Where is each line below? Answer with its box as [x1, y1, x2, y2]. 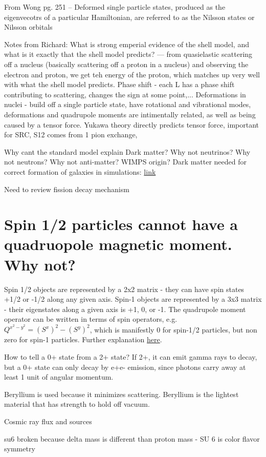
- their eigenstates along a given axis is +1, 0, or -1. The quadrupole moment [4, 303, 246, 314]
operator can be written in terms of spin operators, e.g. [4, 314, 178, 324]
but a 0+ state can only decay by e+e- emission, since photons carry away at [4, 361, 246, 372]
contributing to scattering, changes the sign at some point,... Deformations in [4, 89, 246, 99]
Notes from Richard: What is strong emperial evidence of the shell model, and [4, 38, 249, 49]
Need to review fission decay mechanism [4, 183, 129, 194]
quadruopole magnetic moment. [4, 234, 232, 255]
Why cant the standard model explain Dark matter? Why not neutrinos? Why [4, 146, 251, 157]
